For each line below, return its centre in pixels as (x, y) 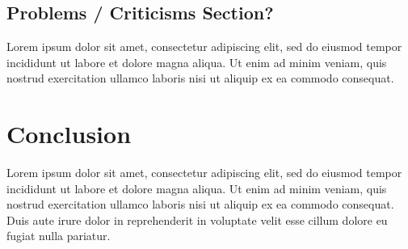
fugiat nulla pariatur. (59, 236)
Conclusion (69, 134)
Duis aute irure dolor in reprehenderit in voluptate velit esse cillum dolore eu (197, 219)
